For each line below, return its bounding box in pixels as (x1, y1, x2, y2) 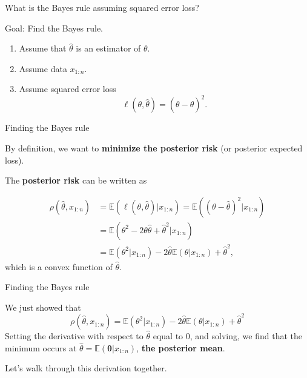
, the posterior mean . (136, 341, 225, 354)
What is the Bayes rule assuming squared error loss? (5, 1, 199, 13)
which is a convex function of (5, 260, 113, 273)
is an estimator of (76, 42, 141, 55)
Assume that (19, 42, 67, 55)
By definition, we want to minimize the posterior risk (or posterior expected (5, 142, 303, 154)
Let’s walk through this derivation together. (5, 362, 167, 374)
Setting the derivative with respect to (5, 330, 144, 342)
